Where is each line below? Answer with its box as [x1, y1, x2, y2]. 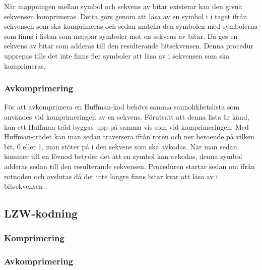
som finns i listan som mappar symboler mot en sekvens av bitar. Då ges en [4, 30, 238, 41]
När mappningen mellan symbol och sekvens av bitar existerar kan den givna [4, 1, 242, 11]
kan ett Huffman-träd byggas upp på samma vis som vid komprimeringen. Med [4, 121, 249, 132]
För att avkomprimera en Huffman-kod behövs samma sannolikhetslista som [4, 101, 240, 112]
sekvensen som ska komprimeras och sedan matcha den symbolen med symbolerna [4, 21, 258, 31]
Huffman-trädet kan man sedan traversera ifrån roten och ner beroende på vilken [4, 131, 254, 142]
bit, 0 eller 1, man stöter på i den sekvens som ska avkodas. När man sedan [4, 141, 237, 151]
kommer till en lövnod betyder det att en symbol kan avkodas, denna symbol [4, 151, 242, 161]
